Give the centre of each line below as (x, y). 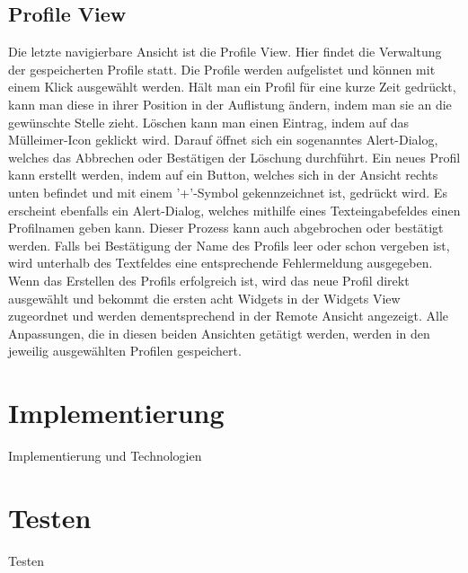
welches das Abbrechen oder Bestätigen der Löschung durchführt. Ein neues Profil (234, 157)
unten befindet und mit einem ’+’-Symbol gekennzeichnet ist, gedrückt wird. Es (228, 192)
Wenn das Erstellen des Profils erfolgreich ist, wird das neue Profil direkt (209, 280)
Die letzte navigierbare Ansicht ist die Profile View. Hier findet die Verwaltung (225, 52)
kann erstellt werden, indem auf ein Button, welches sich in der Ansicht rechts (223, 175)
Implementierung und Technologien (105, 456)
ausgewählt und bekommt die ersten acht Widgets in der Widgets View (204, 298)
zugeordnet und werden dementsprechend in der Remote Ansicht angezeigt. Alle (229, 316)
